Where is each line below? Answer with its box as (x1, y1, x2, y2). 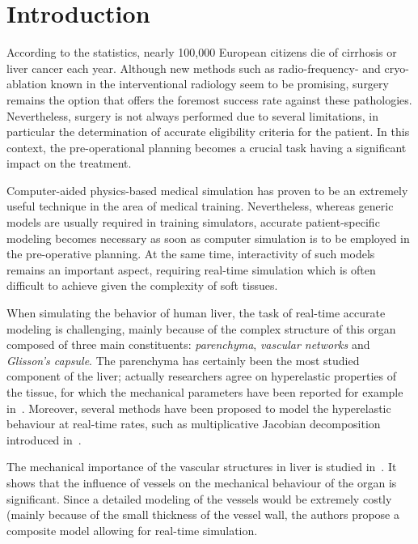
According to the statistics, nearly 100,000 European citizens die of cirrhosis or (6, 44, 397, 61)
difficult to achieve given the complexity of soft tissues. (6, 277, 278, 294)
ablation (6, 75, 47, 92)
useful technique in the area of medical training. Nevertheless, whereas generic (6, 198, 394, 215)
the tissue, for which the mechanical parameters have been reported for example (6, 384, 403, 400)
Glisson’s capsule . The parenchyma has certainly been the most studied (6, 351, 360, 368)
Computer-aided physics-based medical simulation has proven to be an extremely (6, 181, 408, 198)
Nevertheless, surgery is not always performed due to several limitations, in (6, 107, 379, 124)
